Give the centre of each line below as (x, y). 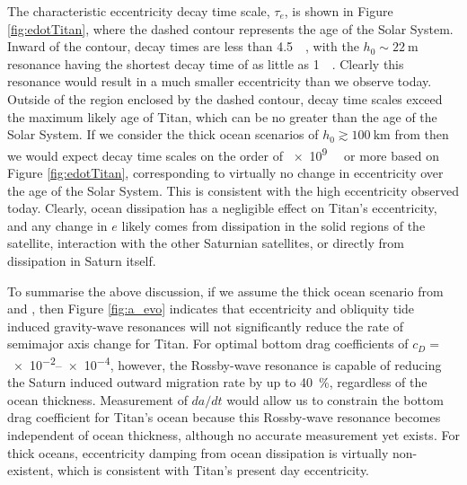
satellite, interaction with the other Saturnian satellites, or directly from (206, 243)
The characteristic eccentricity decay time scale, (139, 11)
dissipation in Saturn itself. (82, 260)
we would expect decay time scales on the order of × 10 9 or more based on (223, 154)
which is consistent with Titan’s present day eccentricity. (214, 470)
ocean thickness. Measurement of (97, 399)
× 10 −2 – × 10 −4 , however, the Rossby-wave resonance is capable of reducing (227, 363)
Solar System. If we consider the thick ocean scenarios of (163, 134)
